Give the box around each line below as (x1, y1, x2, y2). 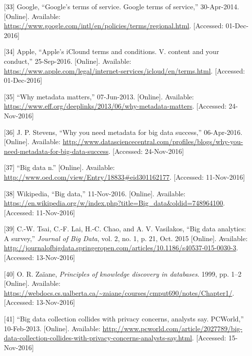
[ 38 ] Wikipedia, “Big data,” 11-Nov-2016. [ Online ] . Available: (4, 188, 186, 198)
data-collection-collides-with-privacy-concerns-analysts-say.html (4, 333, 192, 343)
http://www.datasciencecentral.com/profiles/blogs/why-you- (62, 136, 243, 147)
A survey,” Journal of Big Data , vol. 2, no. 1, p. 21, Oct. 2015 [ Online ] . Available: (4, 233, 248, 243)
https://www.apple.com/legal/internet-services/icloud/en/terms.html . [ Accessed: (4, 65, 245, 75)
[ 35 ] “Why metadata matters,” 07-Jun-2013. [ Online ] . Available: (4, 91, 194, 101)
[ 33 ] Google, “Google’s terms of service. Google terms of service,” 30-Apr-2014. (4, 1, 239, 11)
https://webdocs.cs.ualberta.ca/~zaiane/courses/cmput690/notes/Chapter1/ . (4, 287, 234, 298)
